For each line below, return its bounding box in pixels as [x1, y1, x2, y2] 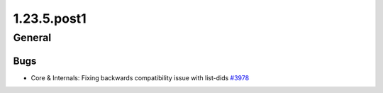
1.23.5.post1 [13, 11, 87, 26]
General [13, 31, 52, 44]
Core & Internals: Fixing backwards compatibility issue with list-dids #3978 [30, 73, 250, 82]
